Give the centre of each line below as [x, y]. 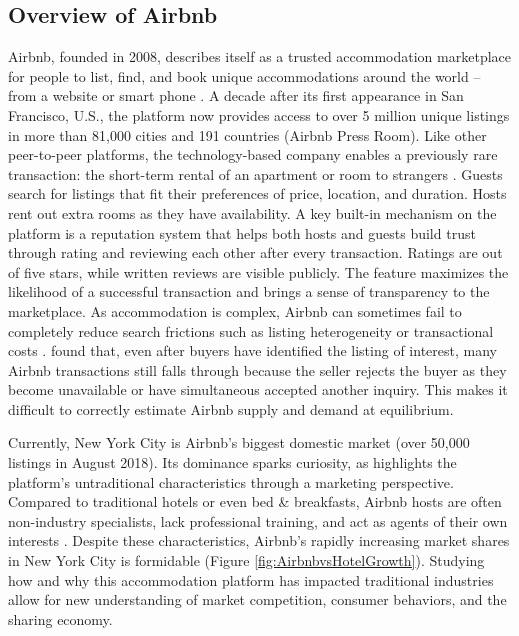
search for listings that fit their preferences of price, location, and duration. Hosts [257, 193]
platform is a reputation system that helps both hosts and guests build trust [242, 232]
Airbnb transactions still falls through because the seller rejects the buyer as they [257, 369]
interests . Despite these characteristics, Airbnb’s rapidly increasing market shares [259, 540]
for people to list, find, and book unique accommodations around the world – [244, 75]
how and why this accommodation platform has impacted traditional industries [251, 579]
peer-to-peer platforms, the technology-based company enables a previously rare [253, 154]
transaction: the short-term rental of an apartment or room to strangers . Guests [255, 173]
